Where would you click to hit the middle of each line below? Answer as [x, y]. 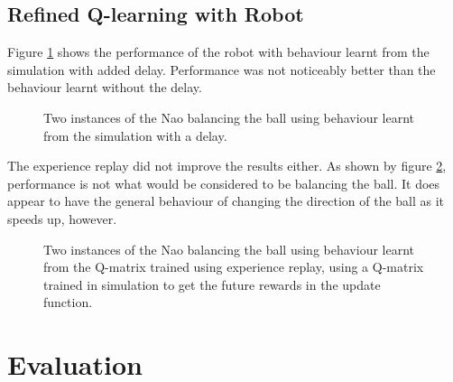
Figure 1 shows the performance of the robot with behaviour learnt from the [218, 52]
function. [68, 302]
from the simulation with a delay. [135, 135]
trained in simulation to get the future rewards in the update [212, 284]
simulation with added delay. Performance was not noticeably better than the [222, 69]
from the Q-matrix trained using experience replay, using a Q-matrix [234, 267]
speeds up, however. [62, 218]
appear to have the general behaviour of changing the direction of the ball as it [226, 201]
